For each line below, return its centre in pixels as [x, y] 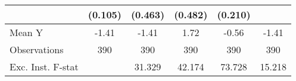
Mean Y [27, 32]
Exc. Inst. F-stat [44, 67]
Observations [37, 49]
